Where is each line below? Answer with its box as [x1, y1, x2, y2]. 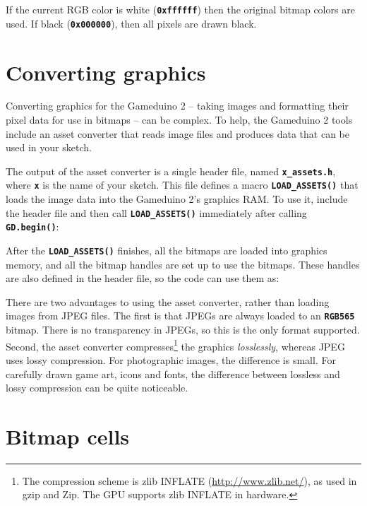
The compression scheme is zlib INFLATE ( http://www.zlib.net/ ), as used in [22, 473, 357, 488]
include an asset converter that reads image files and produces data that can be [6, 126, 350, 141]
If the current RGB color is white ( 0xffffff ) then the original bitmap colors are [6, 2, 355, 16]
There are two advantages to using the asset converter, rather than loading [6, 294, 330, 309]
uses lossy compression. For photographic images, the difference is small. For [6, 352, 336, 367]
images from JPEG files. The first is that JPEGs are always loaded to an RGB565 [6, 308, 355, 323]
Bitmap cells [6, 421, 130, 450]
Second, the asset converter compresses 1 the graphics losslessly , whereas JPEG [6, 336, 345, 353]
